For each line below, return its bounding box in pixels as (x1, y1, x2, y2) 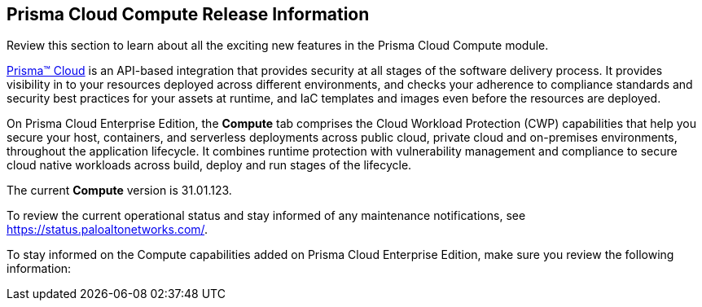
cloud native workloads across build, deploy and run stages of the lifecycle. (7, 158, 412, 173)
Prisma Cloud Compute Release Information (7, 4, 370, 24)
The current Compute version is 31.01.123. (7, 183, 232, 198)
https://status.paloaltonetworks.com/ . (7, 222, 208, 237)
